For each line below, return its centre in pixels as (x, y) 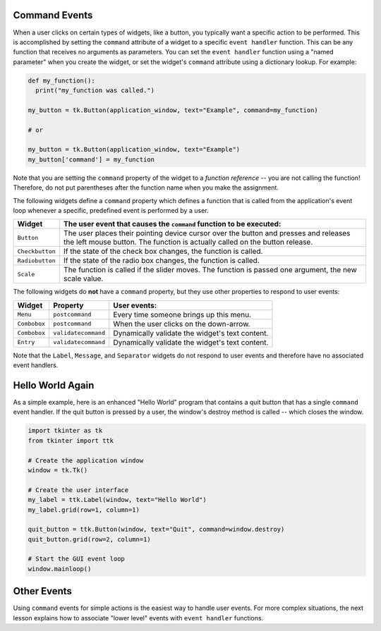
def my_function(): (61, 80)
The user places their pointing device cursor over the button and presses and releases (207, 233)
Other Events (42, 591)
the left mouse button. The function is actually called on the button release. (188, 242)
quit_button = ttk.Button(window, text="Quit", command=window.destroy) (156, 529)
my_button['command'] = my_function (91, 159)
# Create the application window (86, 460)
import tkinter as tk (65, 431)
